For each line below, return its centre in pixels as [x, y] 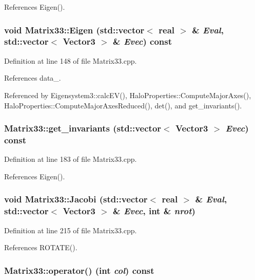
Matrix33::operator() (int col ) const [79, 270]
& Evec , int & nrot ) [154, 211]
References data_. [33, 78]
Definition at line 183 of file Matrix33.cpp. [71, 159]
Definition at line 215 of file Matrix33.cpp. [71, 230]
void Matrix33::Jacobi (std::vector [76, 199]
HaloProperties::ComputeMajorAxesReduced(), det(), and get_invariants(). [123, 105]
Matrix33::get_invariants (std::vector [83, 128]
